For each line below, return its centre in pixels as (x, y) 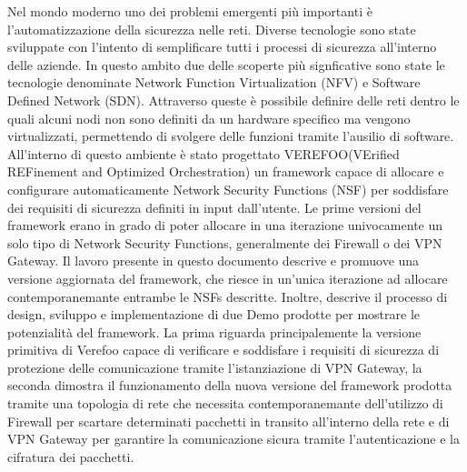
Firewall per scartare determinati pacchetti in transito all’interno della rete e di (229, 421)
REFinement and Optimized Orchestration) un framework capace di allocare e (226, 171)
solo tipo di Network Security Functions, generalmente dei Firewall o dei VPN (225, 242)
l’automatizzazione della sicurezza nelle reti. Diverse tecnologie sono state (212, 29)
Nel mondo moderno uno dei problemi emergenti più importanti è (190, 11)
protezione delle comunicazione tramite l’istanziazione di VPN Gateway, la (215, 367)
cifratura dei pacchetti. (71, 456)
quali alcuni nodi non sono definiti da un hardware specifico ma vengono (209, 118)
